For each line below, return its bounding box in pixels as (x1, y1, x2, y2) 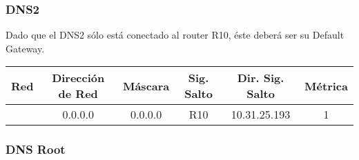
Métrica (304, 77, 348, 94)
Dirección (52, 70, 105, 86)
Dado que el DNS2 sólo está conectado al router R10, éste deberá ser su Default (6, 28, 345, 42)
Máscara (122, 77, 170, 94)
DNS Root (6, 141, 66, 158)
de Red (58, 86, 98, 102)
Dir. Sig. (237, 70, 284, 86)
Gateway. (6, 41, 45, 55)
